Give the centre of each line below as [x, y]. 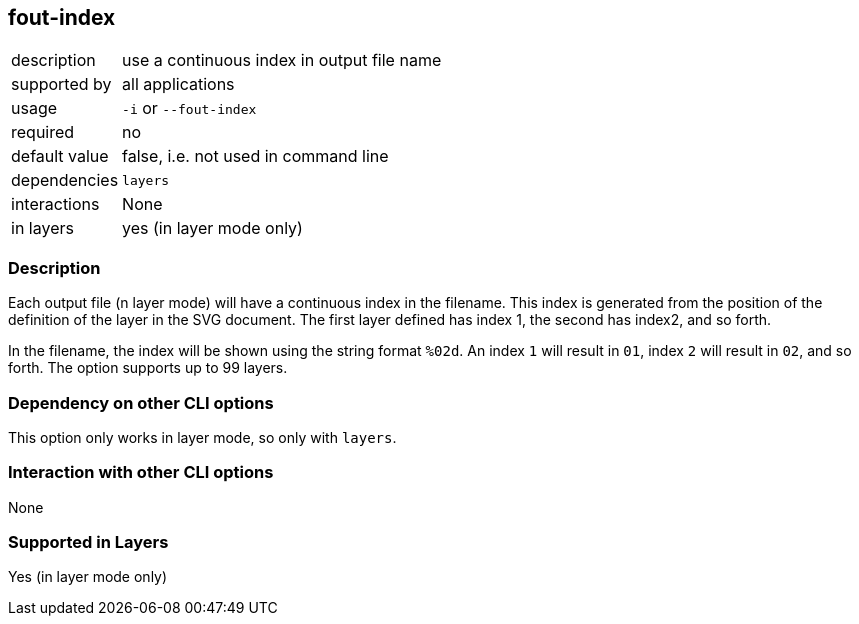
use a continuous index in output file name [282, 60]
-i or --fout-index [189, 108]
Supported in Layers [88, 542]
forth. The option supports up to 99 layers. [148, 368]
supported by [61, 84]
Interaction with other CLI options [141, 472]
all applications [178, 84]
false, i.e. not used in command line [255, 156]
